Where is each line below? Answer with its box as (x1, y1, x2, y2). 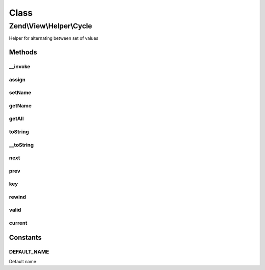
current (9, 220, 27, 226)
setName (9, 89, 31, 96)
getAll (9, 115, 24, 122)
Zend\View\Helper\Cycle (9, 22, 93, 30)
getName (9, 102, 32, 109)
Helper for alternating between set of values (9, 35, 99, 41)
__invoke (9, 63, 30, 70)
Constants (9, 233, 42, 242)
